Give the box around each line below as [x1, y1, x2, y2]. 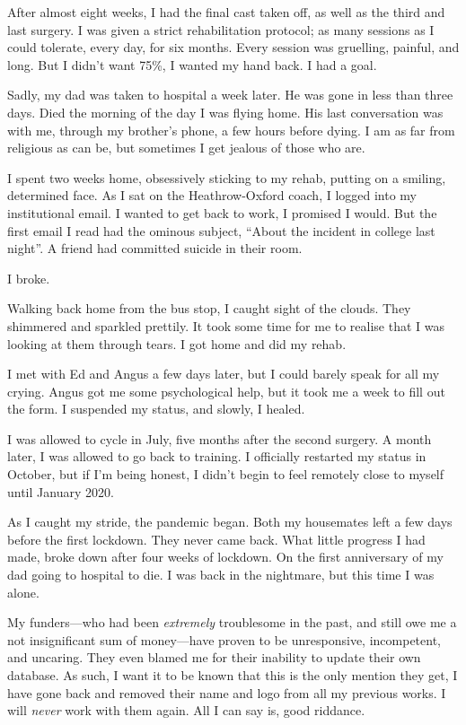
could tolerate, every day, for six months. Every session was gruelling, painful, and [7, 38, 460, 57]
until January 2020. [7, 482, 114, 501]
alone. [7, 582, 40, 601]
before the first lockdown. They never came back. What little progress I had [7, 529, 426, 548]
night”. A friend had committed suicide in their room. [7, 239, 303, 258]
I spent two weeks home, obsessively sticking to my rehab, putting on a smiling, [7, 168, 446, 187]
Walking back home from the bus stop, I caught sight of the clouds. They [7, 299, 411, 318]
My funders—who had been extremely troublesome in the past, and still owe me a [7, 613, 457, 632]
